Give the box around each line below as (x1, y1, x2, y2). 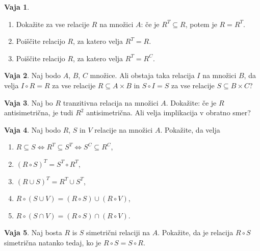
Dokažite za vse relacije (16, 18, 90, 29)
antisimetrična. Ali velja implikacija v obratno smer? (86, 107, 251, 118)
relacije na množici (94, 124, 153, 135)
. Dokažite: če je (166, 97, 217, 108)
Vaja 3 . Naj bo (4, 97, 53, 108)
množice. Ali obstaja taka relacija (90, 70, 195, 81)
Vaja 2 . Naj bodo (4, 70, 61, 81)
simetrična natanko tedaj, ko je (4, 237, 101, 247)
